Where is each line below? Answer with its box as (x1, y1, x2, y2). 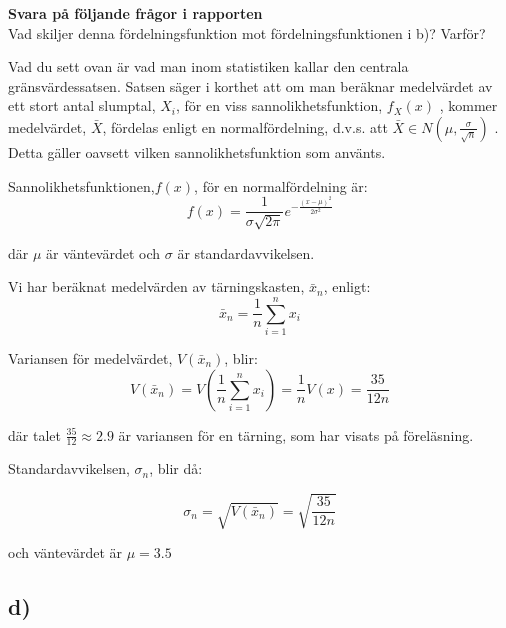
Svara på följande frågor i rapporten (8, 3, 263, 23)
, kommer (439, 95, 498, 116)
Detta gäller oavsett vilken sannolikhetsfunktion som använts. (8, 141, 386, 162)
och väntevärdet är (8, 541, 123, 562)
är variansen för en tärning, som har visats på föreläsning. (118, 424, 474, 445)
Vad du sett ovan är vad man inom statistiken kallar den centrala (8, 56, 409, 77)
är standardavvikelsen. (177, 242, 315, 263)
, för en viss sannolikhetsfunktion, (176, 95, 383, 116)
